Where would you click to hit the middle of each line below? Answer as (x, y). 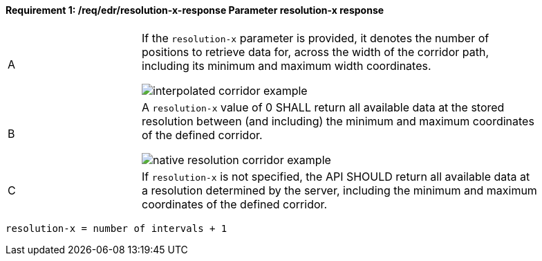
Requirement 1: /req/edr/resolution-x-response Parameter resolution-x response (195, 10)
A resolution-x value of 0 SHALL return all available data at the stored (323, 107)
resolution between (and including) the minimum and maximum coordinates (338, 121)
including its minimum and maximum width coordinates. (287, 65)
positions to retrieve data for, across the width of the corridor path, (315, 52)
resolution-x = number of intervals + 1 (116, 228)
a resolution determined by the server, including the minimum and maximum (339, 190)
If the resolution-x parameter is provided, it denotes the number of (316, 38)
